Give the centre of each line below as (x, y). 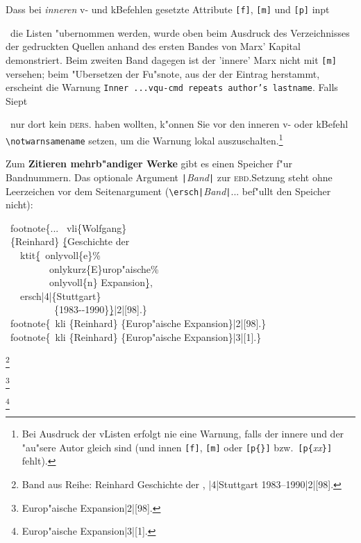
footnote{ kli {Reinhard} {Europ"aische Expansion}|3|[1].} (136, 336)
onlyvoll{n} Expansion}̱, (101, 282)
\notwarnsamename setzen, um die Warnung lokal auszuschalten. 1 (144, 139)
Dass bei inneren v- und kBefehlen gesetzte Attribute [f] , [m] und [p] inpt (168, 9)
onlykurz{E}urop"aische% (104, 268)
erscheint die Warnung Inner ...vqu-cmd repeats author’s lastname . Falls (172, 87)
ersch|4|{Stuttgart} (60, 295)
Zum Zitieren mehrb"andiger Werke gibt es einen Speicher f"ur (149, 164)
